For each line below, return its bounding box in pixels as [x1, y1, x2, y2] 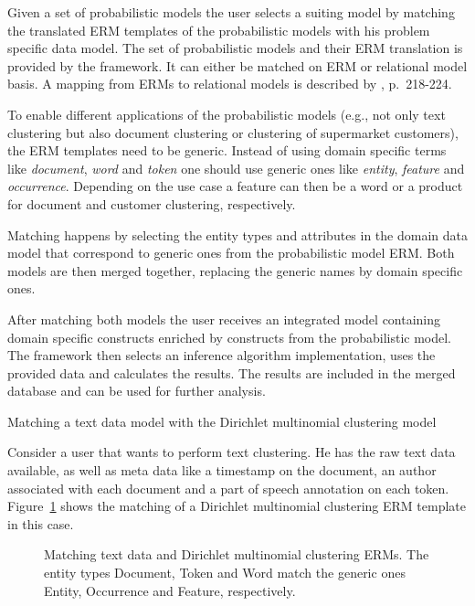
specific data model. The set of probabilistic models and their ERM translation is [7, 38, 463, 58]
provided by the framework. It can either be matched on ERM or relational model [7, 56, 468, 75]
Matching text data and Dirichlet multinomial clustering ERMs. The [44, 545, 429, 564]
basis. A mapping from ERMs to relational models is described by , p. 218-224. [7, 74, 452, 93]
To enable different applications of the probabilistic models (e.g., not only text [7, 104, 446, 123]
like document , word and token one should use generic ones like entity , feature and [7, 158, 465, 177]
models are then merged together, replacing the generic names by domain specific [7, 260, 463, 280]
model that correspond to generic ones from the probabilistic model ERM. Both [7, 243, 455, 262]
